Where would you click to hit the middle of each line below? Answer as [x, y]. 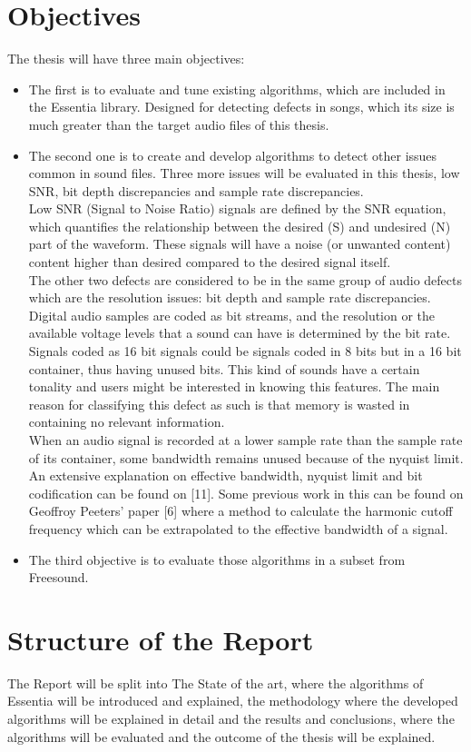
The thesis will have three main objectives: [126, 59]
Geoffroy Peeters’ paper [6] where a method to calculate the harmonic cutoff [240, 511]
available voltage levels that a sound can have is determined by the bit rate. [240, 333]
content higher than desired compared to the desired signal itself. [210, 262]
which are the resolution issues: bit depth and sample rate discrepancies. [230, 297]
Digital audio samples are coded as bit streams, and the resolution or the [232, 315]
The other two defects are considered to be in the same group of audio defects [245, 279]
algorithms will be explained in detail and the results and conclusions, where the [231, 719]
